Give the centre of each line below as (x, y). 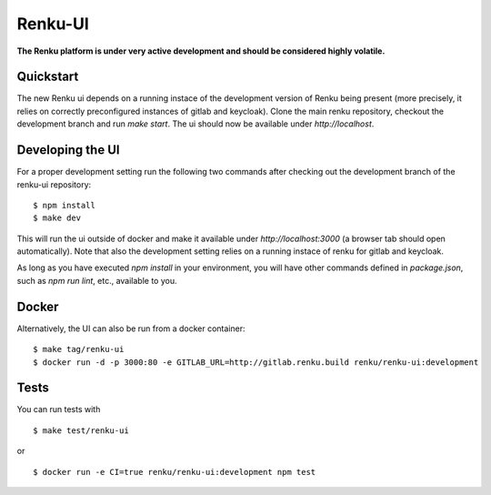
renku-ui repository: (54, 184)
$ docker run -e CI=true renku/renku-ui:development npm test (175, 472)
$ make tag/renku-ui (79, 349)
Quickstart (48, 77)
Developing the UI (68, 150)
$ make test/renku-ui (81, 430)
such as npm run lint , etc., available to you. (97, 280)
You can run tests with (59, 409)
